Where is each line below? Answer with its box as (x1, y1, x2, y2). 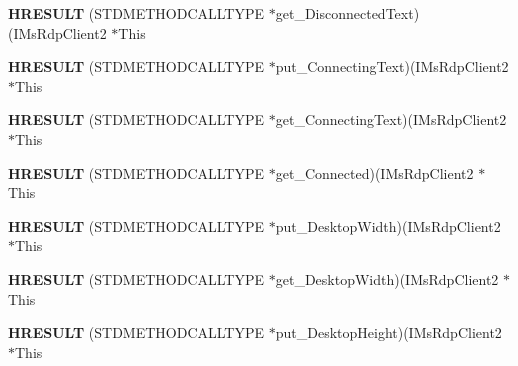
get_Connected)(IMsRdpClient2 (275, 162, 474, 183)
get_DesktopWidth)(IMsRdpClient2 (275, 268, 499, 289)
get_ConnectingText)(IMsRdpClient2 (275, 109, 507, 130)
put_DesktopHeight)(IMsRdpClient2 (275, 322, 502, 343)
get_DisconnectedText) (275, 3, 420, 23)
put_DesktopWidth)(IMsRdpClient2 (275, 215, 501, 236)
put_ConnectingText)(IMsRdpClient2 (275, 56, 509, 77)
